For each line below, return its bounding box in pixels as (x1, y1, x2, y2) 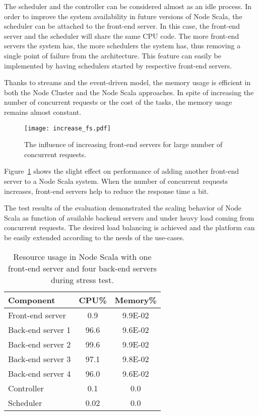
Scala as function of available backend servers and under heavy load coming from (4, 212, 254, 223)
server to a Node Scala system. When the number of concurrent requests (4, 175, 228, 186)
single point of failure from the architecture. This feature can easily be (4, 50, 221, 60)
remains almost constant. (4, 106, 82, 117)
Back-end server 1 (8, 323, 71, 335)
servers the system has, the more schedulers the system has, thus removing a (4, 40, 241, 51)
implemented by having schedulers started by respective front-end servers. (4, 60, 232, 71)
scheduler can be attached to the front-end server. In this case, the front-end (4, 21, 240, 31)
